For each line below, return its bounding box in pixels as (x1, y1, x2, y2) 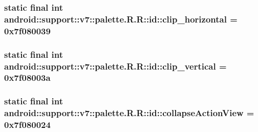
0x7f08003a (4, 71, 51, 84)
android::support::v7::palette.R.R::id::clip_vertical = (4, 59, 227, 72)
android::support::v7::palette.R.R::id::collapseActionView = (4, 106, 254, 119)
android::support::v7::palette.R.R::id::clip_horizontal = (4, 12, 238, 25)
